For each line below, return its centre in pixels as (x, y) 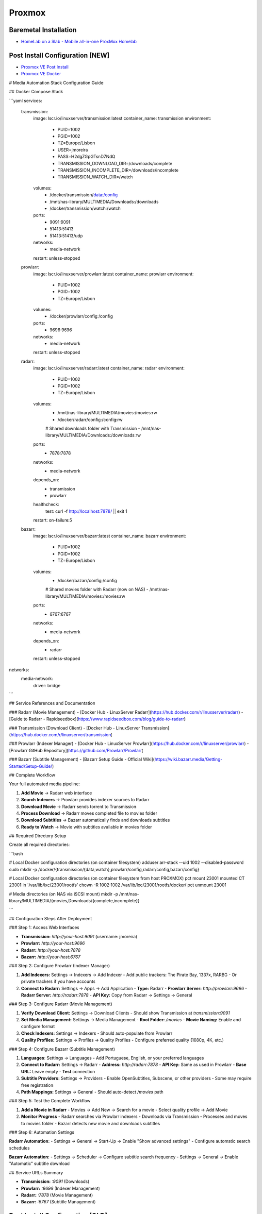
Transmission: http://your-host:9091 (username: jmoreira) (79, 936)
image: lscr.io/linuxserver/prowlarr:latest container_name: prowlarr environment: (114, 274)
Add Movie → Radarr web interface (57, 793)
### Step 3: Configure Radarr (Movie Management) (61, 1004)
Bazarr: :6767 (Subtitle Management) (58, 1202)
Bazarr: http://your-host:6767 (51, 957)
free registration (37, 1085)
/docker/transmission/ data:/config (84, 195)
